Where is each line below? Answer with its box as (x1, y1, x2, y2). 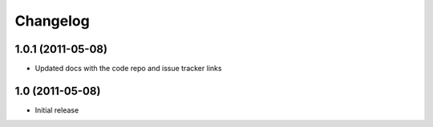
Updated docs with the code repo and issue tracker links (34, 64, 222, 73)
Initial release (34, 105, 79, 115)
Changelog (14, 12, 90, 30)
